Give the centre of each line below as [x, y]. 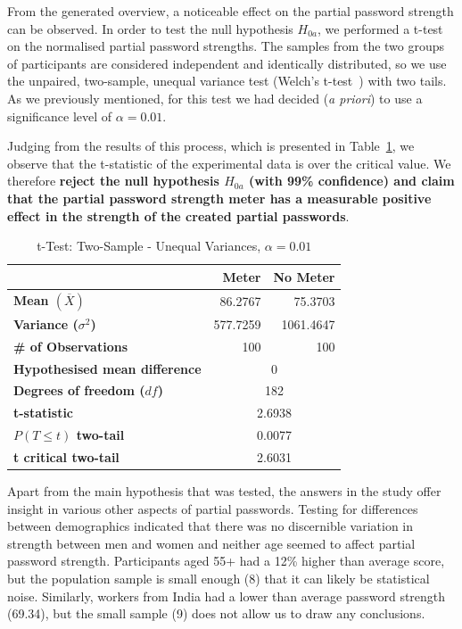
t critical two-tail [66, 456]
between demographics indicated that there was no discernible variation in [210, 526]
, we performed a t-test [380, 28]
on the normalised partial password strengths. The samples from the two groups [226, 46]
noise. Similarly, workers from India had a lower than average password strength [227, 596]
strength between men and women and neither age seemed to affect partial [211, 543]
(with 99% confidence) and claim [352, 181]
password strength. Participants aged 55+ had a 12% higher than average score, [226, 561]
